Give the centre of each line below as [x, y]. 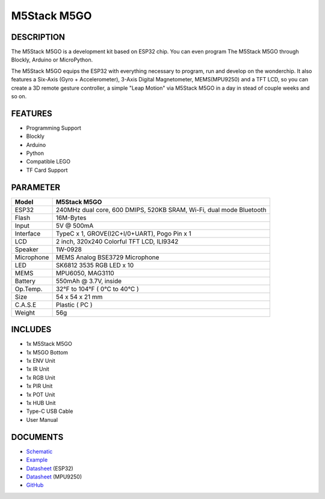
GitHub [35, 485]
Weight [25, 312]
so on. [19, 96]
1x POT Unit [41, 394]
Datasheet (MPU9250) [54, 477]
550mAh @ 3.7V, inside [89, 281]
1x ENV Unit [41, 361]
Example [37, 460]
